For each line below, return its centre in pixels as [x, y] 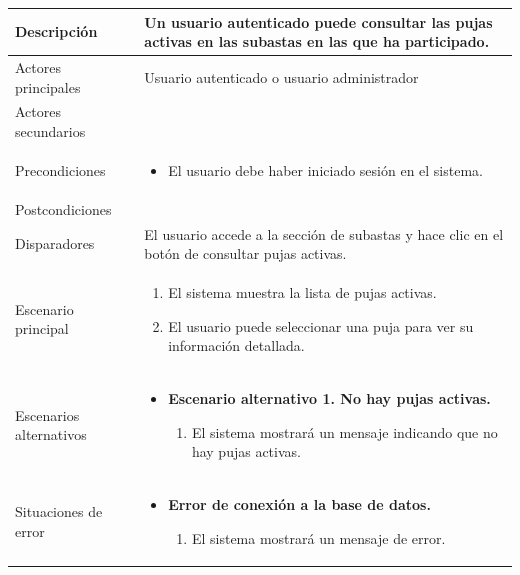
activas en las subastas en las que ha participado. [317, 41]
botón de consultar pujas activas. [245, 253]
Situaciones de [59, 511]
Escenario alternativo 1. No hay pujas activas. [329, 397]
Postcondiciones [63, 208]
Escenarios [47, 414]
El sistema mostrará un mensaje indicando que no [344, 431]
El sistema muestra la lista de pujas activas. [302, 291]
